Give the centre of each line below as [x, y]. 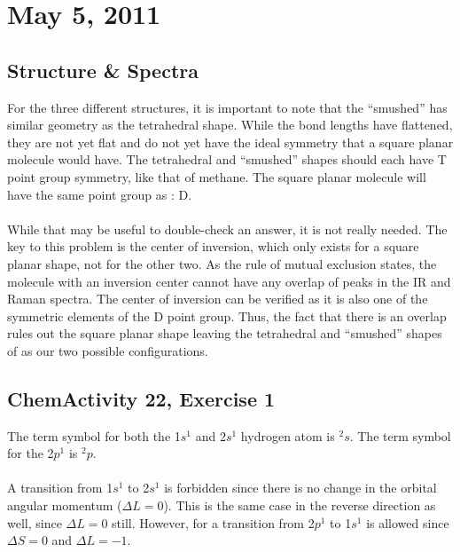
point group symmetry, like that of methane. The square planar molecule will [217, 176]
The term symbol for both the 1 [94, 435]
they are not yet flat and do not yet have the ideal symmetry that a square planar [230, 142]
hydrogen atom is [288, 435]
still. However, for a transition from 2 [213, 522]
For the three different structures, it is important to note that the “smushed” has [227, 107]
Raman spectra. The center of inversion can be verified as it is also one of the [218, 299]
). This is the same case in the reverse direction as [300, 505]
